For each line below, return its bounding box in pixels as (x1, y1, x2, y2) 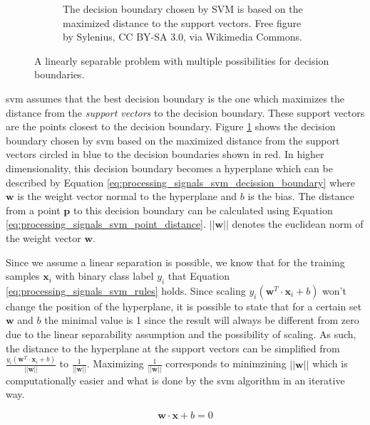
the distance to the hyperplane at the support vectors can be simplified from (6, 340, 340, 355)
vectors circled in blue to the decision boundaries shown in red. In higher (6, 147, 324, 162)
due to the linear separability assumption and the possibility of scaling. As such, (6, 327, 356, 342)
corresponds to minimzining (165, 356, 287, 371)
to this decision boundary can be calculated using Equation (73, 202, 333, 217)
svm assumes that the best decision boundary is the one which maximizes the (6, 90, 345, 105)
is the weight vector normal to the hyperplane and (17, 189, 237, 204)
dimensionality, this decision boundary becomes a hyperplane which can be (6, 160, 333, 175)
